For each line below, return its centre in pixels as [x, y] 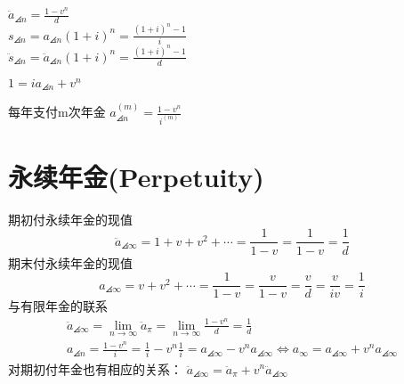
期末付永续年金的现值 [70, 262]
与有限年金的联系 [58, 306]
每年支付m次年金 [57, 112]
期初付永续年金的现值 [70, 219]
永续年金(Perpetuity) [136, 176]
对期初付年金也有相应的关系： [95, 368]
